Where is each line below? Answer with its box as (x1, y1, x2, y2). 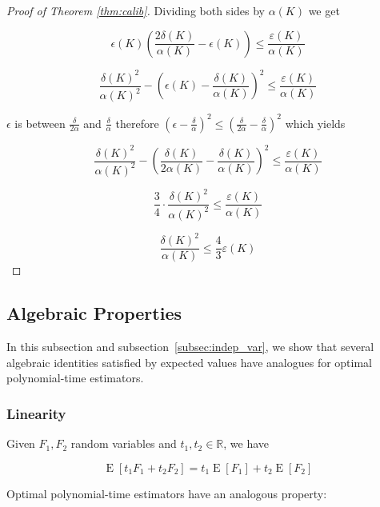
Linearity (6, 403, 66, 423)
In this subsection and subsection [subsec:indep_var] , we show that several (6, 338, 374, 355)
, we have (223, 435, 270, 452)
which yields (285, 114, 346, 131)
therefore (115, 114, 159, 131)
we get (308, 2, 340, 18)
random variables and (70, 435, 177, 452)
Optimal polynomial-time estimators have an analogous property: (6, 485, 327, 501)
